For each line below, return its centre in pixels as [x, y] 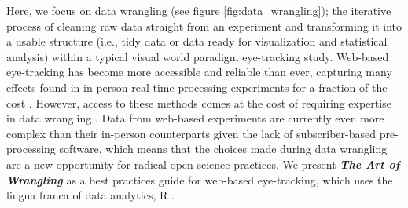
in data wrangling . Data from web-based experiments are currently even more [195, 118]
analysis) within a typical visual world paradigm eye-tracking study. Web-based [198, 56]
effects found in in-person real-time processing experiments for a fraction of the [197, 87]
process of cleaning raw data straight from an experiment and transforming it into [204, 26]
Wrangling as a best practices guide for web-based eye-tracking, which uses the [200, 179]
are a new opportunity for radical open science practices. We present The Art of [203, 164]
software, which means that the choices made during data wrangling [223, 149]
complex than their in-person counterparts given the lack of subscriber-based [191, 133]
